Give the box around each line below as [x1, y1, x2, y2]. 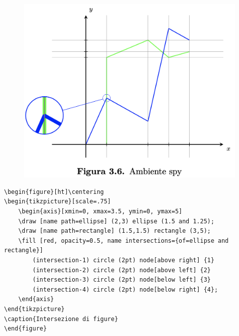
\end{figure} [4, 325, 47, 333]
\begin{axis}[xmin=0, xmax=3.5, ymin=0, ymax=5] [18, 208, 182, 215]
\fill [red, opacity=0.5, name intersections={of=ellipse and [18, 237, 229, 244]
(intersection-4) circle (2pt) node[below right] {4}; [32, 286, 218, 293]
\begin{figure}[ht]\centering [4, 188, 104, 195]
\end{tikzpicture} [4, 305, 65, 313]
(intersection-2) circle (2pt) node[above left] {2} [32, 266, 211, 274]
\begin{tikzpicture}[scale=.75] [4, 198, 111, 205]
